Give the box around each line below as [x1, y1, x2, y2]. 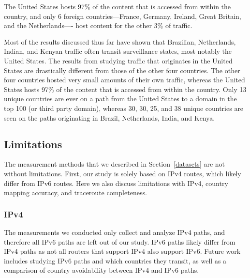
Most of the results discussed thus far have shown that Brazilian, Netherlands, [4, 36, 236, 46]
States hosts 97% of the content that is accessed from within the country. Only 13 [4, 84, 247, 94]
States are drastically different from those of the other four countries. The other [4, 65, 240, 75]
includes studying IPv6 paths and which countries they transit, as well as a [4, 255, 227, 265]
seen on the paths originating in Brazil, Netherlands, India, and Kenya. [4, 112, 215, 123]
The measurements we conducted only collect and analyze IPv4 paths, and [4, 227, 225, 237]
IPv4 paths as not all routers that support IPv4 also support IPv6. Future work [4, 246, 241, 256]
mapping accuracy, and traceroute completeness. [4, 187, 147, 198]
